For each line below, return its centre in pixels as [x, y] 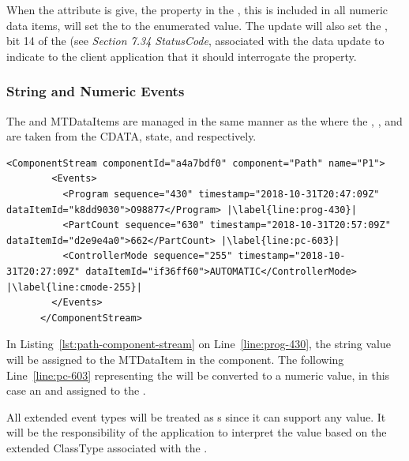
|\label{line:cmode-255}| [74, 287]
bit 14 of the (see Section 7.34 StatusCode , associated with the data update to [195, 41]
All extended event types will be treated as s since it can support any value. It [196, 416]
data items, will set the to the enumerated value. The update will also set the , [197, 25]
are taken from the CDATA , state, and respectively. [131, 136]
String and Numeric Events [96, 91]
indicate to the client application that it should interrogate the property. [182, 56]
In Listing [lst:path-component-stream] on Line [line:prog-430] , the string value [199, 344]
